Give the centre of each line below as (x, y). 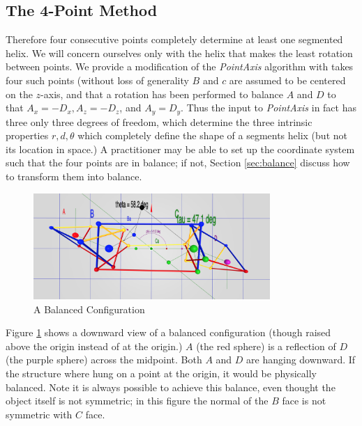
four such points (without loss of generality (97, 80)
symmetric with (39, 414)
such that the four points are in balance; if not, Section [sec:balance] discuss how (178, 163)
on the (19, 94)
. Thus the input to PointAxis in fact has (269, 108)
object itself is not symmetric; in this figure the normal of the (137, 401)
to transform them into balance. (74, 176)
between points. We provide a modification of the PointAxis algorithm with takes (180, 66)
